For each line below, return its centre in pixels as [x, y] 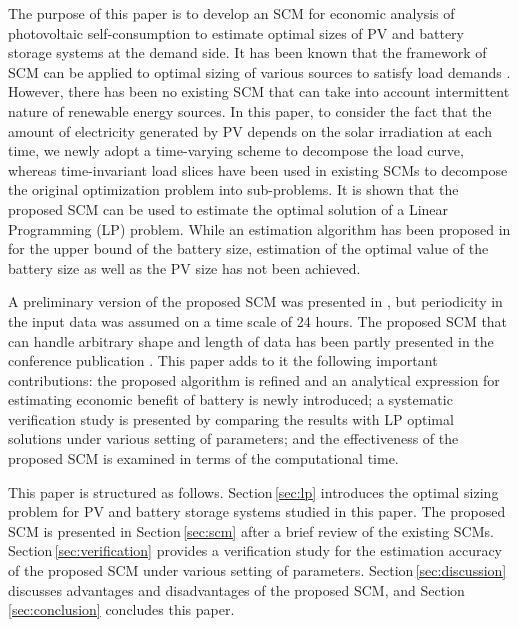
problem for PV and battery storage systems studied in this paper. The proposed [257, 511]
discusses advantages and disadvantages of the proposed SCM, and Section [236, 589]
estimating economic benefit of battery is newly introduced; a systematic [230, 399]
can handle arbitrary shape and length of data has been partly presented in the [251, 340]
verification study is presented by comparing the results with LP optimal [231, 418]
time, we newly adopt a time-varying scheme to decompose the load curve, [236, 150]
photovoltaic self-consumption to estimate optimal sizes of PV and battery [236, 32]
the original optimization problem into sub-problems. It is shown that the [233, 189]
